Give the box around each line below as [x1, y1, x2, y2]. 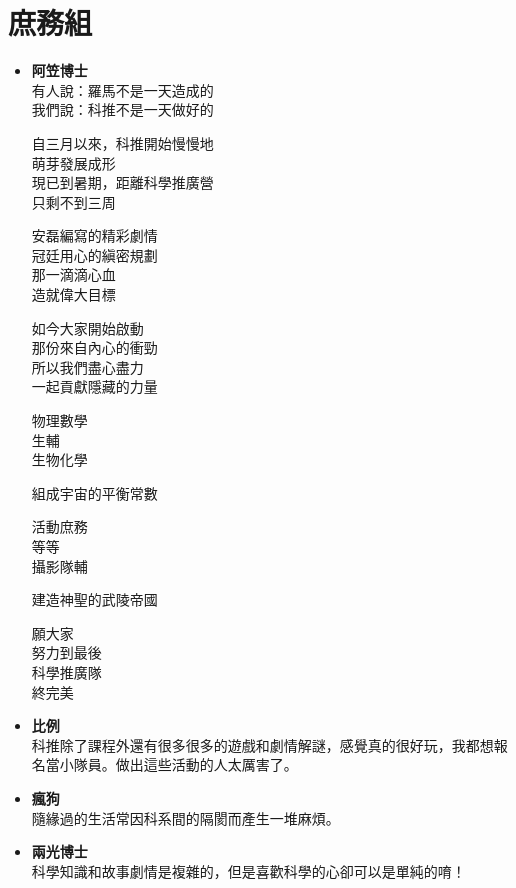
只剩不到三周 [31, 191, 116, 212]
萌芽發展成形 [31, 152, 116, 173]
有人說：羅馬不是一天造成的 [31, 79, 214, 100]
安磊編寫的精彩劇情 [31, 225, 158, 246]
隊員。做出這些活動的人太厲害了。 [73, 754, 298, 775]
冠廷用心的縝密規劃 [31, 244, 158, 265]
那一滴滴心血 [31, 264, 116, 285]
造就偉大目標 [31, 284, 116, 305]
